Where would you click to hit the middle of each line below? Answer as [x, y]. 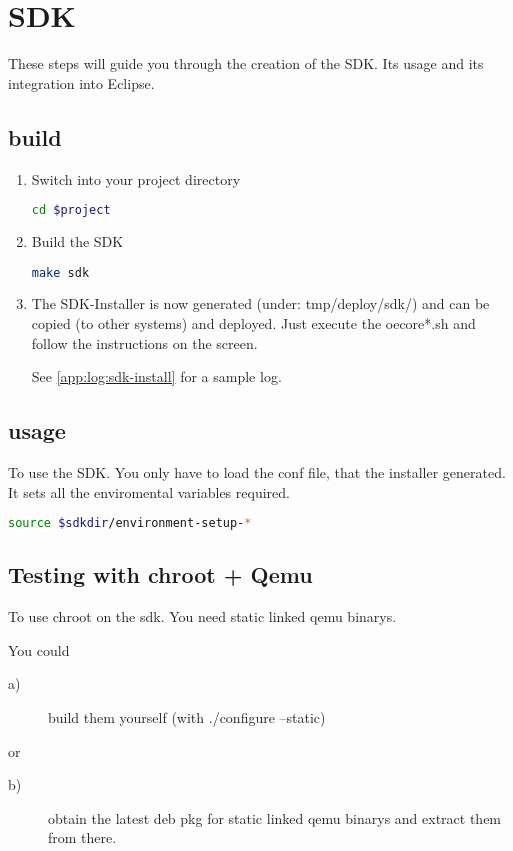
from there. [82, 837]
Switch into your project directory [136, 178]
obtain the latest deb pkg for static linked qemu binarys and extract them [275, 817]
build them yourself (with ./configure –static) [187, 717]
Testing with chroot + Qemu [160, 574]
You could [39, 649]
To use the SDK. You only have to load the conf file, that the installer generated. [257, 472]
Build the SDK [77, 240]
